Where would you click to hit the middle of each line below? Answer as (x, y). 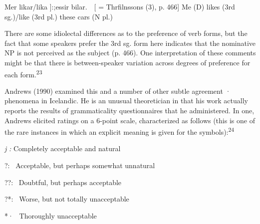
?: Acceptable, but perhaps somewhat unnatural (80, 165)
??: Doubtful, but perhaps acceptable (63, 182)
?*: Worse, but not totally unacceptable (67, 199)
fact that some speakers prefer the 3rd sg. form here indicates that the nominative (130, 43)
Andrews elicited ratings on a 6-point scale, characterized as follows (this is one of (130, 120)
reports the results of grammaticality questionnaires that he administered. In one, (130, 110)
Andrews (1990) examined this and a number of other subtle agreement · (118, 91)
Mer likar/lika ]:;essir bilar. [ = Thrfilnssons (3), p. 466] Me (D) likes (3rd (120, 6)
